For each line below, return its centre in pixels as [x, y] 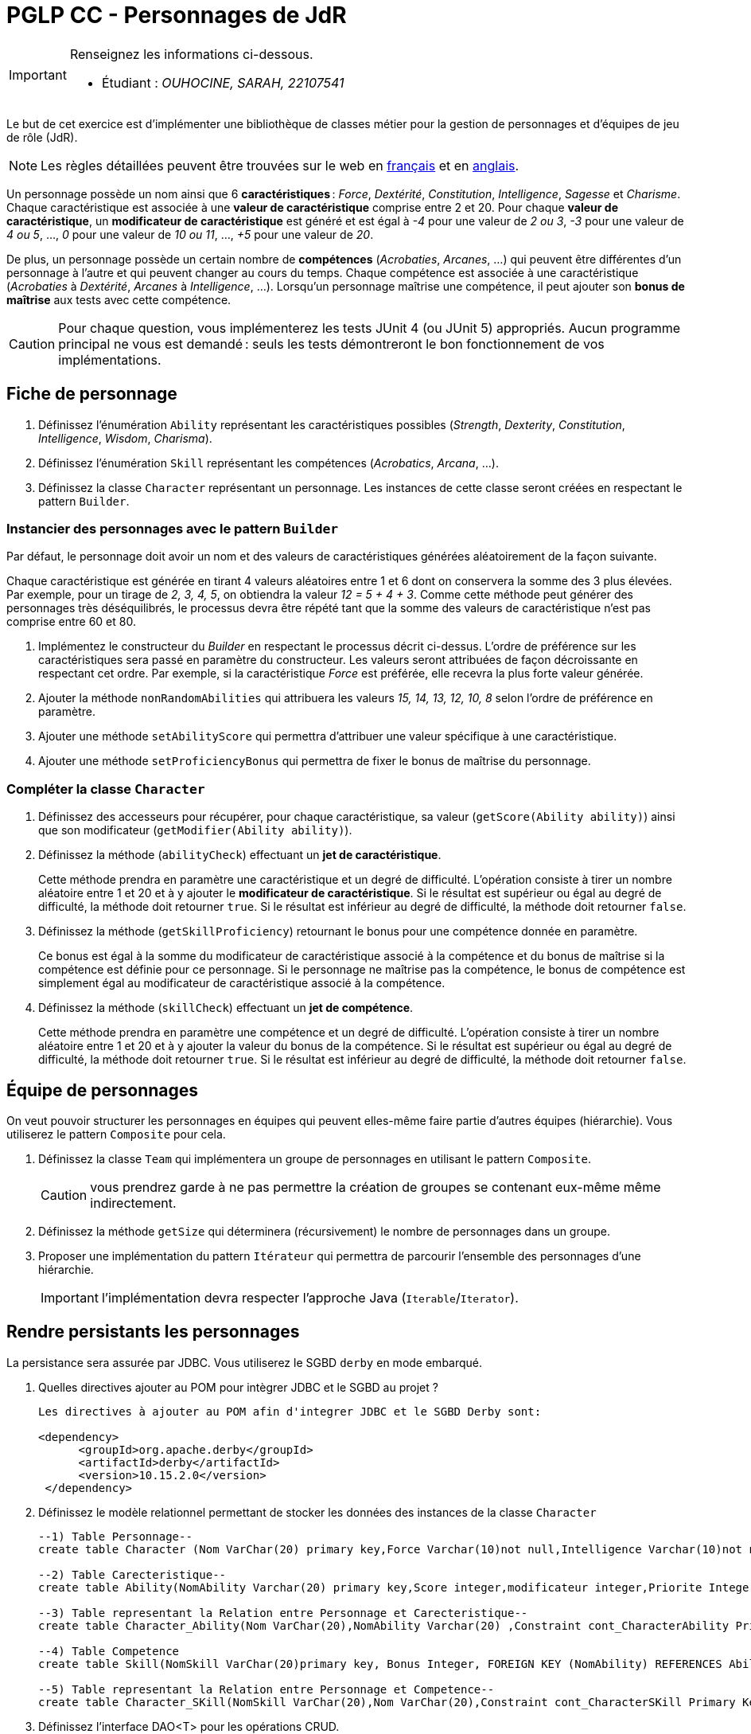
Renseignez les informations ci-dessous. [191, 54]
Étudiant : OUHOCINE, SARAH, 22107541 [223, 82]
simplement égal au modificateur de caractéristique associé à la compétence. [242, 983]
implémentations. [110, 359]
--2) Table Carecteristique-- [132, 1574]
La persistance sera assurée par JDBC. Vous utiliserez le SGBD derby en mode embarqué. [245, 1362]
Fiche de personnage [92, 394]
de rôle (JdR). [42, 137]
